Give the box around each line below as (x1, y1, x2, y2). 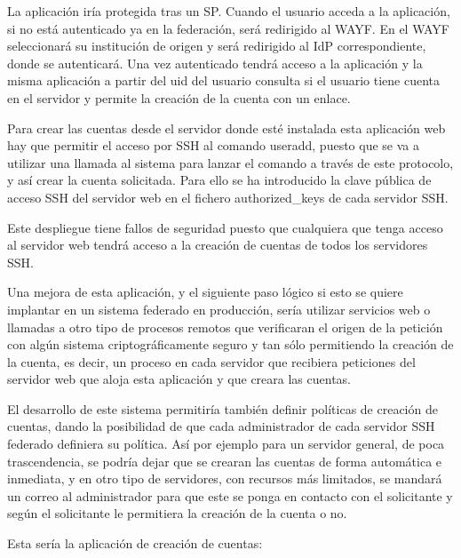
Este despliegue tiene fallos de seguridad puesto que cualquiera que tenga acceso (7, 218, 443, 236)
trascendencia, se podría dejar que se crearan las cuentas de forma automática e (7, 451, 442, 470)
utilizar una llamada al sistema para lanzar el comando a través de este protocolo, (7, 153, 454, 171)
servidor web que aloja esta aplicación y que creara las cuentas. (7, 370, 351, 388)
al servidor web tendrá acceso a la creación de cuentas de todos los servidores (7, 235, 428, 254)
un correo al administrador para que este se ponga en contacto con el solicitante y (7, 486, 453, 505)
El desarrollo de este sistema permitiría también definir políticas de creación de (7, 399, 438, 418)
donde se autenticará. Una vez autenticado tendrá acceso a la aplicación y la (7, 53, 423, 72)
